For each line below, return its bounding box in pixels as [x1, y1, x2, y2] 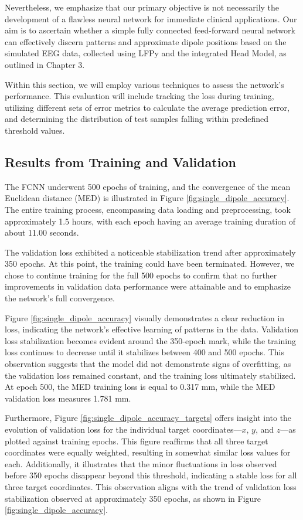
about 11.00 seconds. [5, 226, 79, 239]
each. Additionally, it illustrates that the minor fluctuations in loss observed [5, 457, 277, 470]
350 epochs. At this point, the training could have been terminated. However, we [5, 257, 295, 270]
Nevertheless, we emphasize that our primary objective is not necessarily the [5, 1, 280, 13]
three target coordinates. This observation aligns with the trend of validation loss [5, 480, 297, 492]
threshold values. [5, 124, 65, 136]
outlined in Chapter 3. [5, 58, 85, 70]
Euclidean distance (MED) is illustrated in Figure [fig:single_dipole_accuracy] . [5, 192, 290, 204]
